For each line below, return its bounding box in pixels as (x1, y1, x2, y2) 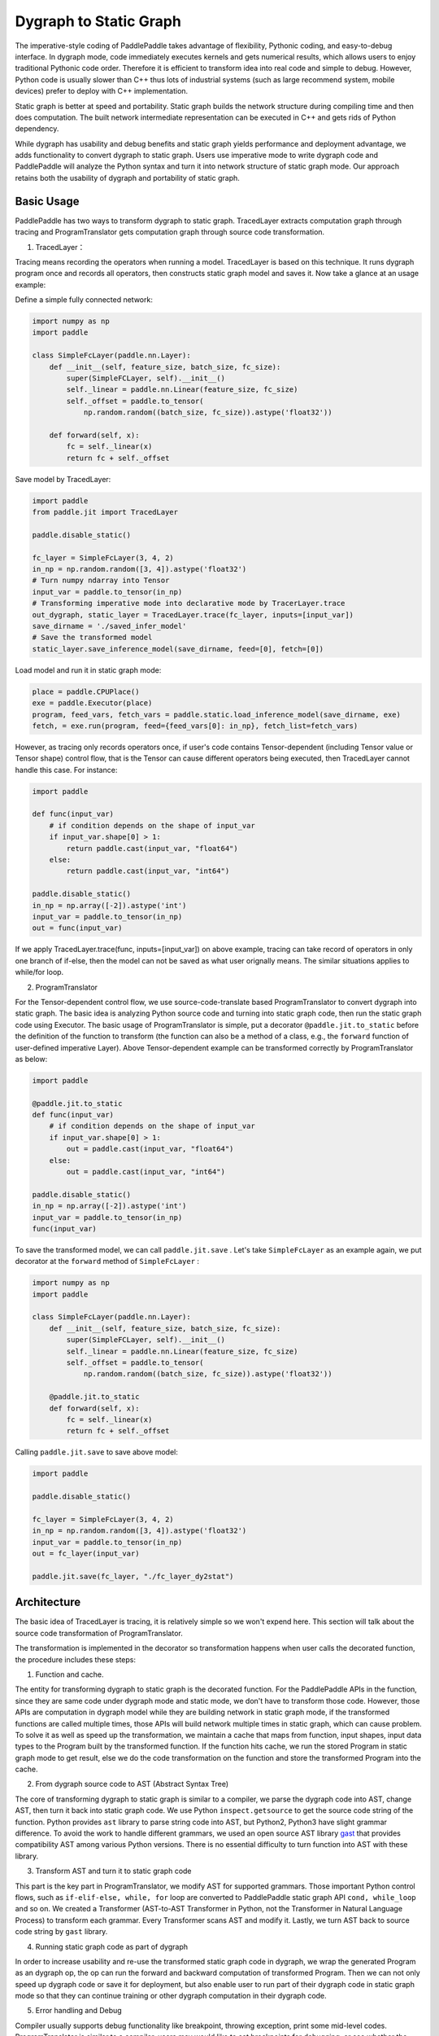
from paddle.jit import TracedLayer (32, 507, 179, 517)
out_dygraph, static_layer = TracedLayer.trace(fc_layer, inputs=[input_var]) (32, 610, 354, 619)
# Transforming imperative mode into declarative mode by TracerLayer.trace (32, 599, 346, 608)
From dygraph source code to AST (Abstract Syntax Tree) (35, 1779, 229, 1789)
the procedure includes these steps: (15, 1654, 137, 1665)
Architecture (15, 1595, 81, 1609)
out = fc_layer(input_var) (32, 1549, 140, 1559)
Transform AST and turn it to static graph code (35, 1866, 192, 1876)
